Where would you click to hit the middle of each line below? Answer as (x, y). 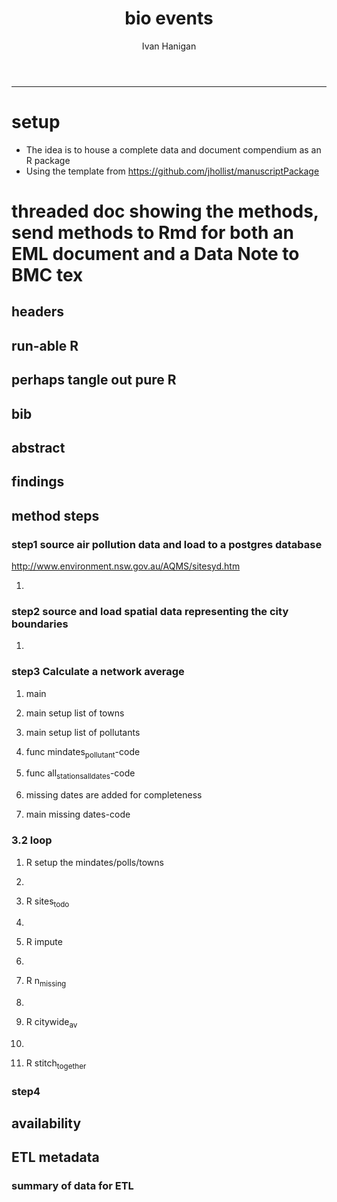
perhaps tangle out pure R (94, 380)
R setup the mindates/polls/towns (94, 862)
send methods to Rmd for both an (152, 233)
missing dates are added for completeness (114, 795)
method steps (55, 515)
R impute (44, 942)
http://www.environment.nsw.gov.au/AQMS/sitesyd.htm (126, 566)
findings (38, 482)
